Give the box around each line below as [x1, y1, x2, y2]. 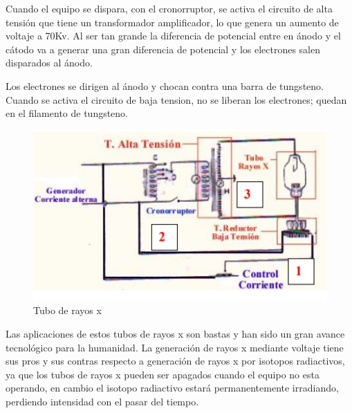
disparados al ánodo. [6, 55, 93, 70]
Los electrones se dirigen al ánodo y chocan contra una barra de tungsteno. [6, 78, 324, 93]
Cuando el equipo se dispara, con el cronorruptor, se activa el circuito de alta [6, 1, 333, 15]
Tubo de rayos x [33, 303, 102, 318]
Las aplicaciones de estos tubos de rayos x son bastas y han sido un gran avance [6, 326, 345, 340]
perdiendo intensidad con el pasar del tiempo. [6, 394, 199, 408]
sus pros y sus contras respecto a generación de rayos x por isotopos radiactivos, [6, 354, 345, 368]
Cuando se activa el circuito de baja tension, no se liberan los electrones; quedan [6, 92, 347, 107]
